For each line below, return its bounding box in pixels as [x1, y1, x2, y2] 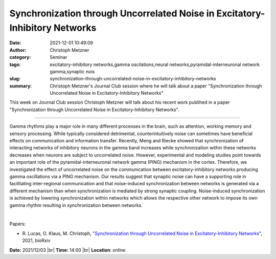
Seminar [50, 54, 67, 60]
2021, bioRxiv [22, 238, 51, 244]
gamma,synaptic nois [50, 68, 95, 74]
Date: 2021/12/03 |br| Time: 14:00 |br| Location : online [9, 247, 126, 253]
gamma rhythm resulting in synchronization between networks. [9, 202, 143, 208]
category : [9, 54, 31, 60]
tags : [9, 61, 21, 68]
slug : [9, 76, 20, 82]
